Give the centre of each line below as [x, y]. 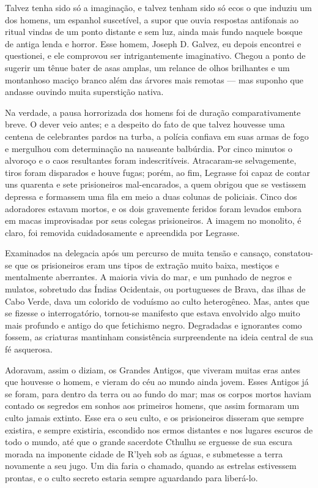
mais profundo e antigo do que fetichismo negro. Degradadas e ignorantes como [153, 325]
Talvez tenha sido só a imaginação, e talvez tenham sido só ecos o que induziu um [158, 7]
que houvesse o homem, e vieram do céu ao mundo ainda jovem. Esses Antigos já [157, 382]
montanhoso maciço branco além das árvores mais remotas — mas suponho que [154, 79]
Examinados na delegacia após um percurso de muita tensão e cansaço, [138, 253]
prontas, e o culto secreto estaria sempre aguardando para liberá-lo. [131, 477]
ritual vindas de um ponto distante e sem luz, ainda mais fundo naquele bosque [154, 32]
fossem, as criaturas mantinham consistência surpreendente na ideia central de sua [159, 337]
